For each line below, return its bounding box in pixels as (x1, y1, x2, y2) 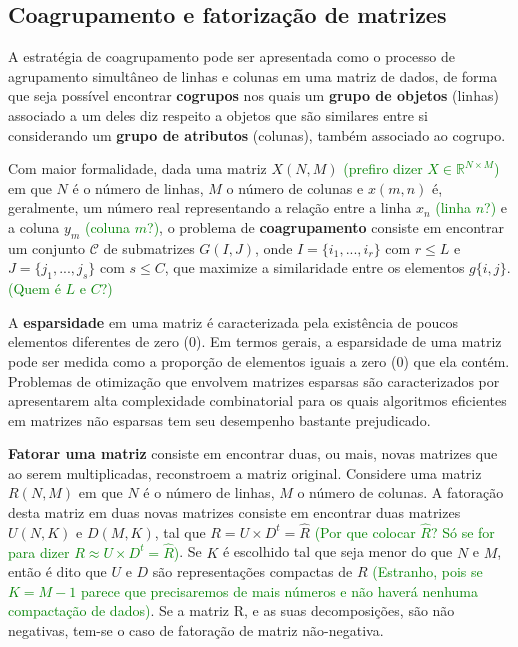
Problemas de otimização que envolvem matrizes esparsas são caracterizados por (8, 370, 500, 391)
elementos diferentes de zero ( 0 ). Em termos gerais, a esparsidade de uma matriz (8, 331, 502, 352)
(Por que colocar (314, 521, 416, 542)
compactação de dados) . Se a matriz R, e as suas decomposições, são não (8, 600, 455, 621)
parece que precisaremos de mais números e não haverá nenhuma (80, 580, 479, 601)
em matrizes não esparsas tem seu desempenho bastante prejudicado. (8, 409, 431, 430)
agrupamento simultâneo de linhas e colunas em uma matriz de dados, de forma (8, 65, 498, 86)
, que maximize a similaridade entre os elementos (164, 257, 465, 278)
